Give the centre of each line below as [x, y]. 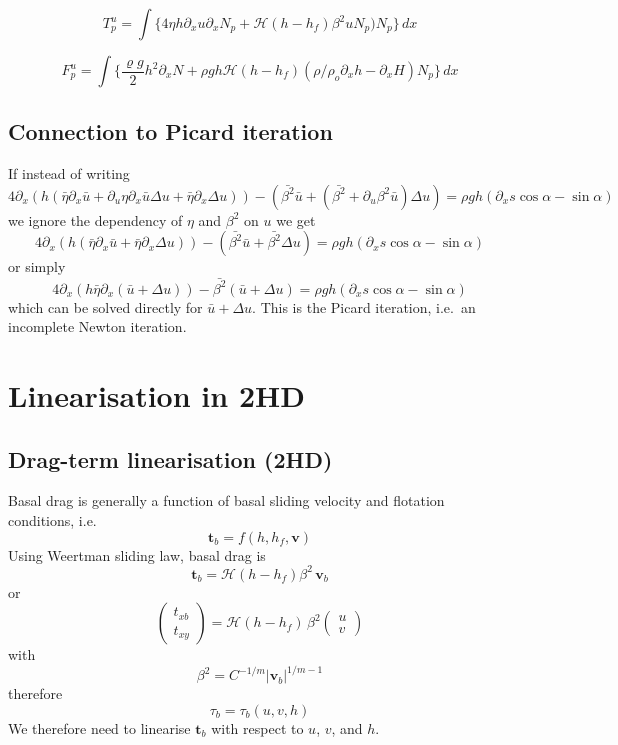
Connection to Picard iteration [170, 131]
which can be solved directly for [105, 306]
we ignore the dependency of [95, 219]
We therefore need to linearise [99, 728]
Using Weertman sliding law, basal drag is [137, 554]
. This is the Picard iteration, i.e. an [364, 306]
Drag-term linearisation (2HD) [170, 458]
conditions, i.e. [52, 520]
